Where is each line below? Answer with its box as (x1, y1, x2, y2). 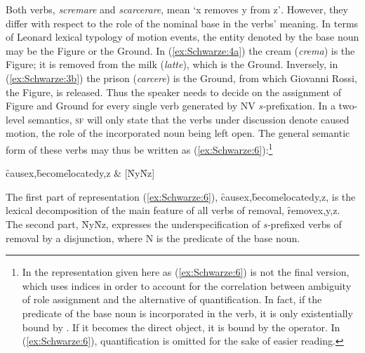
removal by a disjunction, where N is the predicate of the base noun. (6, 230, 300, 245)
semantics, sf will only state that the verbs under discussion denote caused (27, 112, 350, 126)
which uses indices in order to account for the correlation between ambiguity (22, 278, 352, 293)
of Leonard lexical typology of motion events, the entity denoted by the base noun (6, 29, 359, 44)
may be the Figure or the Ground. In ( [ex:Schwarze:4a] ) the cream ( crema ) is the (6, 43, 355, 58)
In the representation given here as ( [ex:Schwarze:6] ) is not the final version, (22, 265, 350, 279)
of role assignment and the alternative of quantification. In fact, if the (22, 292, 322, 307)
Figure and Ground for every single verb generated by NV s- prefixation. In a (6, 98, 336, 113)
